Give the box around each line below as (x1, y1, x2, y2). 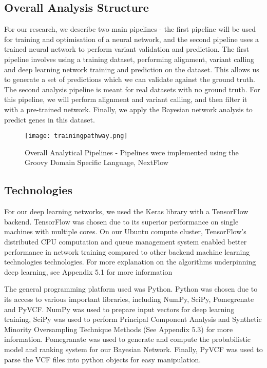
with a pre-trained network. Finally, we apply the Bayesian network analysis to (4, 104, 253, 114)
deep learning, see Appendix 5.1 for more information (4, 266, 173, 277)
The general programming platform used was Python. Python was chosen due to (4, 283, 258, 294)
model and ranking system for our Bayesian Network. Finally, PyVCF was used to (4, 343, 263, 354)
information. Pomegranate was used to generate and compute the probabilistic (4, 334, 251, 344)
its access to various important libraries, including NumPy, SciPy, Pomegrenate (4, 293, 254, 304)
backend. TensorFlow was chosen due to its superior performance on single (4, 216, 239, 227)
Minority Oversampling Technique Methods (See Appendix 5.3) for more (4, 323, 233, 334)
